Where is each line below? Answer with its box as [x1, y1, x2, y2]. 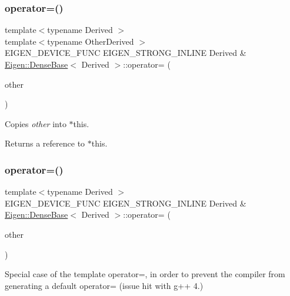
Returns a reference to [5, 137, 85, 149]
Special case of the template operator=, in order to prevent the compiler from [5, 268, 285, 280]
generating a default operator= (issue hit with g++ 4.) [5, 279, 204, 291]
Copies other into [5, 117, 66, 129]
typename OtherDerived [47, 35, 134, 47]
